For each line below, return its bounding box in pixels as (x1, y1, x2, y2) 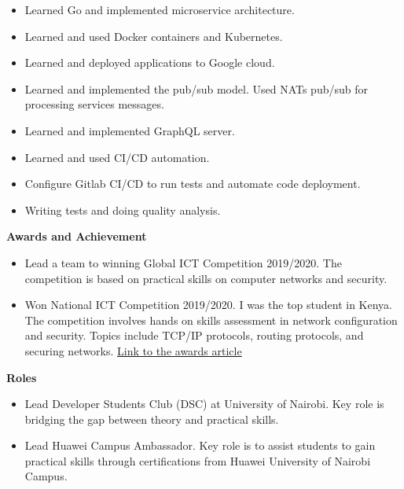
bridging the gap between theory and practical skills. (24, 410, 279, 427)
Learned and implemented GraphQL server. (24, 122, 235, 138)
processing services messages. (24, 96, 164, 112)
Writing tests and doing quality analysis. (24, 201, 221, 218)
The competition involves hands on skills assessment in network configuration (24, 311, 398, 328)
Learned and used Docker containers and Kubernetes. (24, 28, 283, 44)
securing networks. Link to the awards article (24, 342, 242, 358)
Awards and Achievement (6, 228, 147, 244)
